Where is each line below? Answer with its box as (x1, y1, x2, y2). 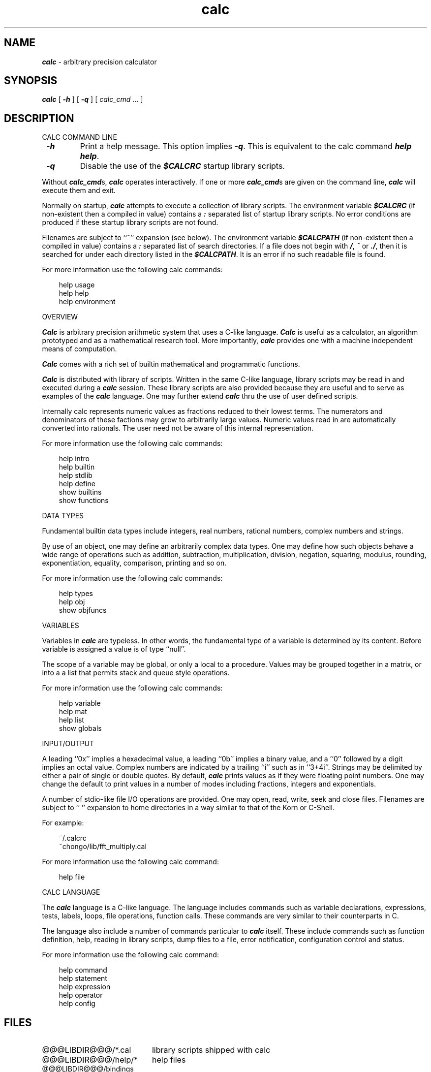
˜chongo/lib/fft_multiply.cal (59, 842, 147, 851)
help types (59, 589, 93, 598)
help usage (59, 281, 95, 289)
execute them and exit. (42, 186, 116, 195)
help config (59, 999, 95, 1008)
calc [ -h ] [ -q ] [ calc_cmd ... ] (42, 95, 143, 104)
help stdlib (59, 471, 92, 480)
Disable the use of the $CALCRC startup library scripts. (80, 161, 285, 171)
